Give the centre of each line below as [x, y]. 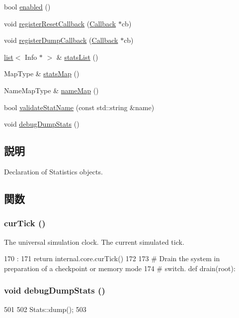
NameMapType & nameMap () [51, 90]
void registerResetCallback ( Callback [60, 23]
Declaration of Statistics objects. [53, 171]
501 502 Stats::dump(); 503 [45, 309]
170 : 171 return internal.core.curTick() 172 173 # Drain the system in [112, 258]
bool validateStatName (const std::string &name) [79, 107]
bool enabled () [27, 6]
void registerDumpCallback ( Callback [61, 40]
